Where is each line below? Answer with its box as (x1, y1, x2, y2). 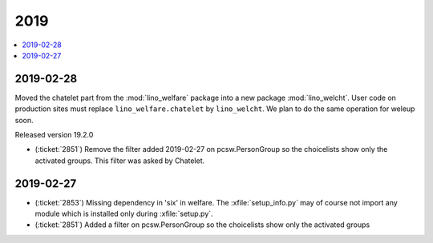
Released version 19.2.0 (14, 130, 94, 140)
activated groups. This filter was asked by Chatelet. (34, 156, 205, 165)
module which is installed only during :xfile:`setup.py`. (34, 209, 213, 219)
